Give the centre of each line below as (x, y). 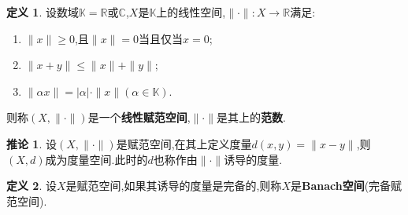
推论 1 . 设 (32, 143)
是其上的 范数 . (251, 117)
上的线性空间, (191, 12)
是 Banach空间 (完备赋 (346, 186)
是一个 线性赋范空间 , (139, 117)
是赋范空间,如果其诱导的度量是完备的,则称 (174, 186)
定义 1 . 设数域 (43, 12)
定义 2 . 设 (32, 186)
